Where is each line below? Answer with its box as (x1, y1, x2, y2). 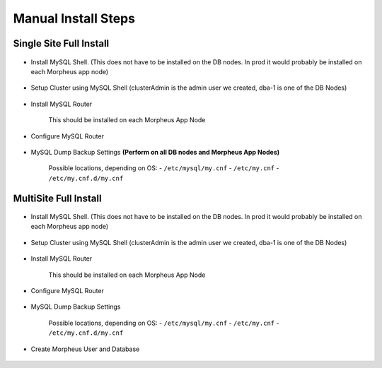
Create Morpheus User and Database (30, 345, 140, 353)
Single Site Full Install (13, 37, 110, 49)
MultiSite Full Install (13, 192, 102, 204)
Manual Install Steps (13, 11, 136, 26)
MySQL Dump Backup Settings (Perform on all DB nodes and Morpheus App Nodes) (30, 148, 280, 156)
